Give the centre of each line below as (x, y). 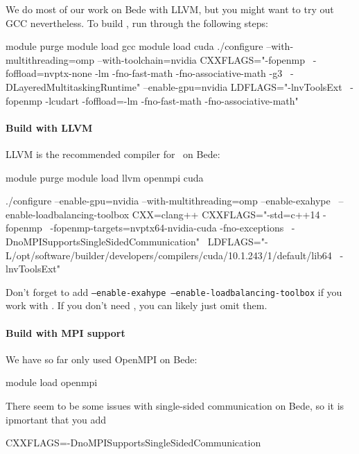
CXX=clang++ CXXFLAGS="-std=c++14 (226, 214)
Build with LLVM (49, 127)
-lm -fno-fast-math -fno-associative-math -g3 (189, 73)
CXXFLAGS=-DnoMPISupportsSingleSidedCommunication (133, 443)
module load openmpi (52, 382)
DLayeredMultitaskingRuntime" (73, 86)
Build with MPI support (65, 332)
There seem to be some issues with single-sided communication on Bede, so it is (175, 405)
